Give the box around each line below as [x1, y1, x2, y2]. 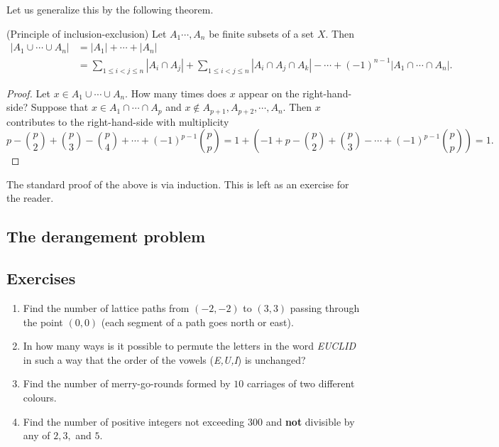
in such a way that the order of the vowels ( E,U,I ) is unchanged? [23, 352, 306, 367]
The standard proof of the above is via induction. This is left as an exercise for [6, 176, 349, 191]
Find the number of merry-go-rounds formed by [23, 376, 231, 391]
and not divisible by [265, 414, 355, 429]
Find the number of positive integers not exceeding [23, 414, 245, 429]
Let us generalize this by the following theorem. [6, 2, 214, 16]
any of [23, 428, 50, 443]
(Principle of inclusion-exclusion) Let [6, 26, 167, 41]
